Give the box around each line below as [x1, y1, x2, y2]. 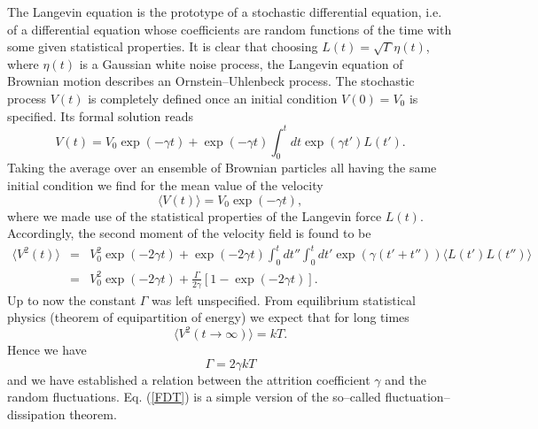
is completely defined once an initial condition [88, 88, 338, 107]
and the [385, 370, 426, 388]
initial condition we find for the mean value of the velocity [7, 176, 324, 195]
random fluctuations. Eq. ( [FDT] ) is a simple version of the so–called [7, 387, 381, 406]
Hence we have [7, 341, 87, 359]
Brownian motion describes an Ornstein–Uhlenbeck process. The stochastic [7, 72, 415, 90]
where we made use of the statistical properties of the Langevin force [7, 206, 382, 225]
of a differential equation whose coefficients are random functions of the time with [7, 19, 452, 38]
